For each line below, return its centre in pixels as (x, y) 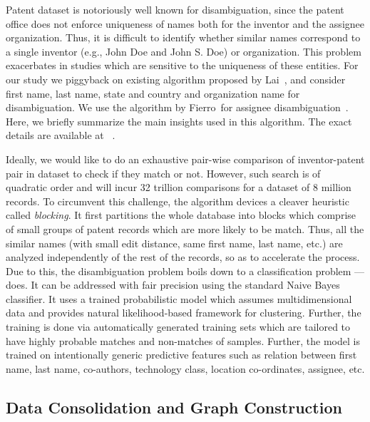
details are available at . (61, 135)
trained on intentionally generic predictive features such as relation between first (181, 355)
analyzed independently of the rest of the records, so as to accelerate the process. (183, 257)
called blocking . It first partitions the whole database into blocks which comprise (181, 215)
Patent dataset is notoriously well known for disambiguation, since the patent (175, 9)
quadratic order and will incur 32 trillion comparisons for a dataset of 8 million (179, 187)
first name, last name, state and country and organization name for (153, 93)
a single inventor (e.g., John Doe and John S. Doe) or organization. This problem (184, 51)
